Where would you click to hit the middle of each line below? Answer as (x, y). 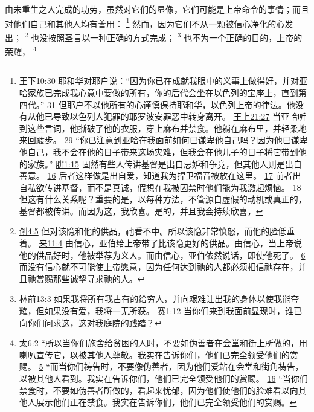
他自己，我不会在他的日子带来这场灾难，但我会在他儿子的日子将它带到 (159, 151)
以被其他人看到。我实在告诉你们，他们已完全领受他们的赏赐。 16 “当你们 (163, 378)
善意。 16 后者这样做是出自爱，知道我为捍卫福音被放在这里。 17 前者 (156, 175)
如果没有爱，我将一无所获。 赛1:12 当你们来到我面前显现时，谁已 (173, 311)
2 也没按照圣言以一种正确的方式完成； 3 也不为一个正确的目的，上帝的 (163, 36)
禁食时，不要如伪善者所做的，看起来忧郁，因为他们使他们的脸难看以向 (159, 390)
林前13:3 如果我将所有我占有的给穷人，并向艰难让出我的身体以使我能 (155, 299)
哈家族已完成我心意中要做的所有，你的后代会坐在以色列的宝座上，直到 (159, 92)
